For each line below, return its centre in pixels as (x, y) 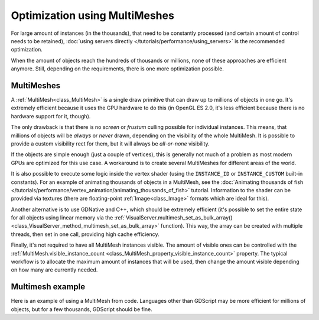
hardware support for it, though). (51, 116)
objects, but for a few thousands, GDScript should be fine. (82, 309)
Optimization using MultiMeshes (92, 15)
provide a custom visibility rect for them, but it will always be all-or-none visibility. (110, 143)
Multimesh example (48, 287)
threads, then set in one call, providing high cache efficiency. (85, 234)
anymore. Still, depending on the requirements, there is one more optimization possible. (118, 69)
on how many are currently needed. (54, 270)
